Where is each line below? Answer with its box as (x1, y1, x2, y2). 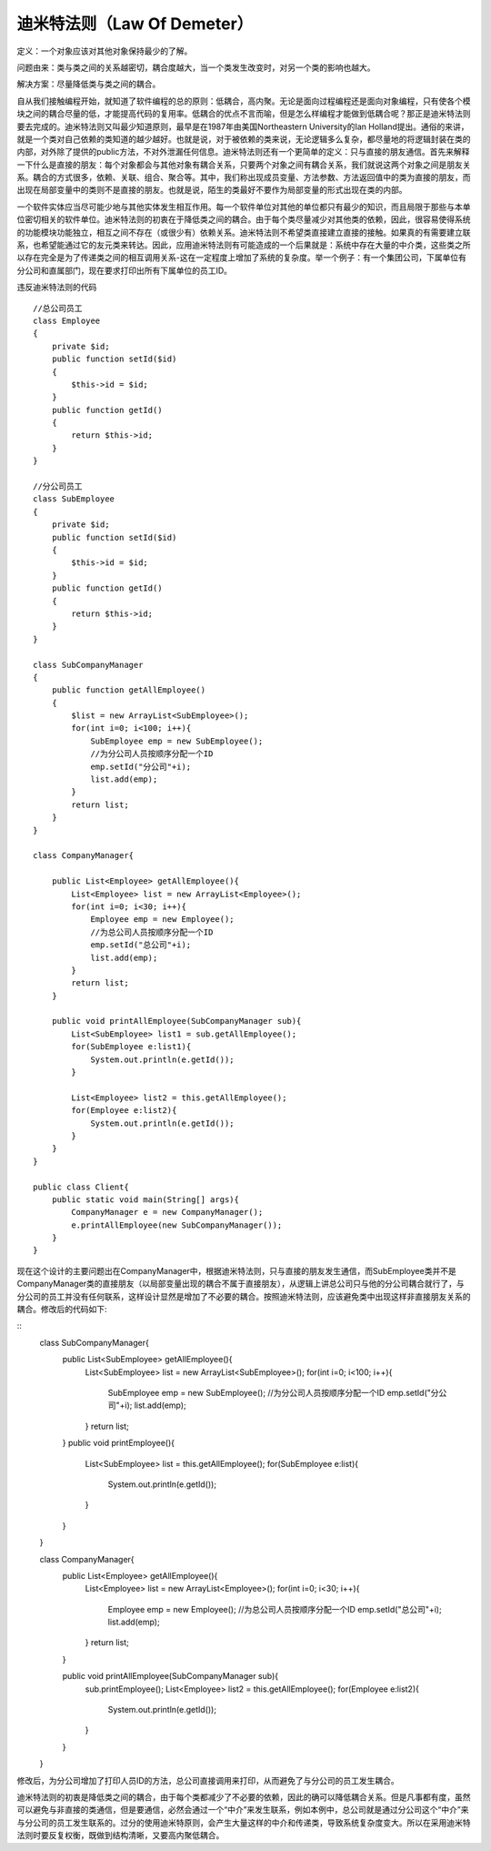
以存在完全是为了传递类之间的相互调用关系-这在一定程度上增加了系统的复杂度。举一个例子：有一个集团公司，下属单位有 (16, 252, 467, 263)
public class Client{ (33, 1181, 129, 1192)
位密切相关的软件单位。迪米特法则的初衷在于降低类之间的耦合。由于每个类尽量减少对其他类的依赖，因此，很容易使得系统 (16, 214, 471, 225)
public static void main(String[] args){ (51, 1194, 240, 1205)
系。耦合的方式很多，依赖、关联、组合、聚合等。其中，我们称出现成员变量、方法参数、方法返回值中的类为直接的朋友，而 (16, 172, 471, 183)
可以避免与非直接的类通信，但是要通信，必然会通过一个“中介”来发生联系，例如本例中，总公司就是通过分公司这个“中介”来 (16, 1805, 469, 1816)
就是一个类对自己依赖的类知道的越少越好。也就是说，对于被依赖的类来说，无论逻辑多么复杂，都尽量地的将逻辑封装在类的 (16, 133, 471, 145)
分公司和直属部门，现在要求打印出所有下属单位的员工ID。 (16, 265, 232, 276)
